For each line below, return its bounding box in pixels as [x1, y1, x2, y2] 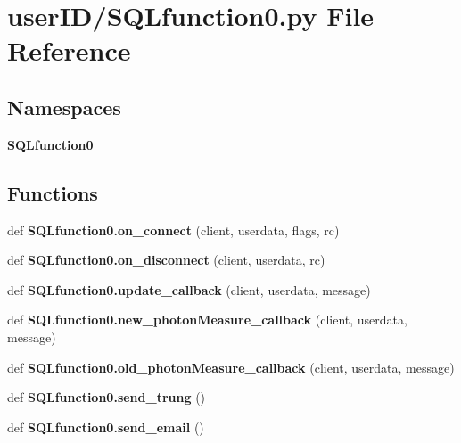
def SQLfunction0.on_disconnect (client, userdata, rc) [7, 250, 325, 269]
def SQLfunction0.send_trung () [7, 388, 206, 406]
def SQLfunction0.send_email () [7, 417, 204, 436]
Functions [7, 178, 98, 206]
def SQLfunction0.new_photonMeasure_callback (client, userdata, [7, 310, 407, 329]
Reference [7, 32, 131, 69]
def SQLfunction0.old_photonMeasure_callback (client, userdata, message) [7, 357, 455, 376]
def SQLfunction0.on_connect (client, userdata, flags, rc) [7, 220, 340, 239]
